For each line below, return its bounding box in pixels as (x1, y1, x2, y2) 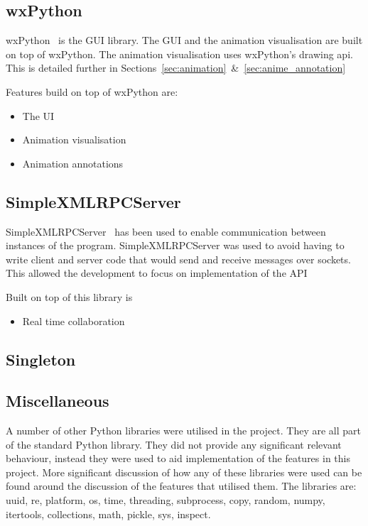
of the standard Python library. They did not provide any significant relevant (6, 437, 342, 451)
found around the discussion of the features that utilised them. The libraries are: (6, 478, 357, 493)
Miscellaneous (6, 390, 109, 412)
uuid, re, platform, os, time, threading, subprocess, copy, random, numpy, (6, 493, 325, 508)
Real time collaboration (22, 313, 125, 328)
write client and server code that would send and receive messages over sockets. (6, 251, 351, 266)
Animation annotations (22, 155, 124, 170)
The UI (22, 108, 55, 123)
